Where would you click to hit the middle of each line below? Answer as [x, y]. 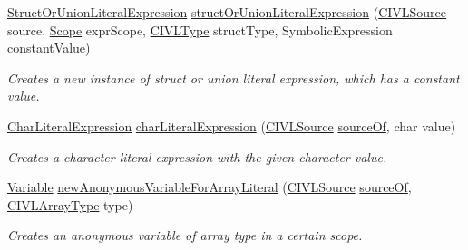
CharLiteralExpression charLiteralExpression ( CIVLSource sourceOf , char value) [232, 125]
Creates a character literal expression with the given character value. [197, 156]
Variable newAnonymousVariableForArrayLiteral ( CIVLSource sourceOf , [210, 187]
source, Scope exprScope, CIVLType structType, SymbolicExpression [200, 29]
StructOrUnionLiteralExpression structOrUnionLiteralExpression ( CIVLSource [227, 12]
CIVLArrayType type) [70, 204]
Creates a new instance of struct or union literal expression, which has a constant [234, 77]
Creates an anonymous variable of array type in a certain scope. [185, 235]
